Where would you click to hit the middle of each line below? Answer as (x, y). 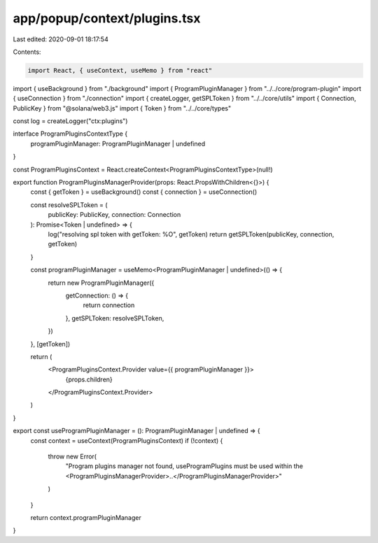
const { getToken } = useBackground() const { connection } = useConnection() (144, 192)
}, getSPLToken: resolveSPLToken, (115, 318)
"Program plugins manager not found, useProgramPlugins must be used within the (184, 466)
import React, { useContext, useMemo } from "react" (120, 70)
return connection (109, 305)
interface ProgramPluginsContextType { (70, 134)
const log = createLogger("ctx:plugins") (70, 121)
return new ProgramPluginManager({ (101, 283)
